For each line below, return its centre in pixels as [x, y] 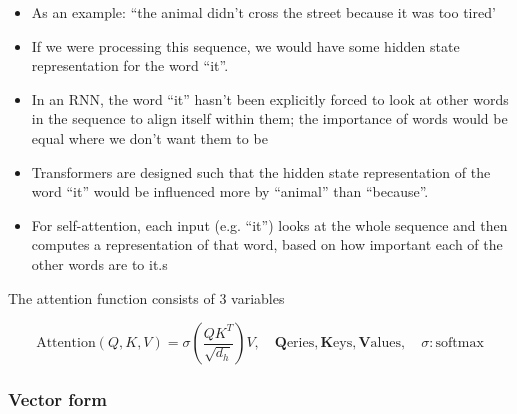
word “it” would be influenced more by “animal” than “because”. [230, 191]
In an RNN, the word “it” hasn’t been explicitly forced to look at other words [270, 98]
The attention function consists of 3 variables [146, 297]
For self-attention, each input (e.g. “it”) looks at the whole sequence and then [269, 224]
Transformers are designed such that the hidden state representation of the [261, 171]
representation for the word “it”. [130, 65]
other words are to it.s [99, 263]
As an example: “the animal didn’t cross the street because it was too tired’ [263, 12]
